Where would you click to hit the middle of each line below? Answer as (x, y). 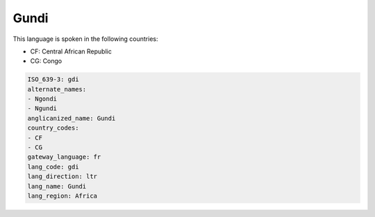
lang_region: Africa (62, 196)
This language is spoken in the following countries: (85, 39)
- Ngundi (42, 108)
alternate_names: (57, 89)
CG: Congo (46, 61)
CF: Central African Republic (71, 51)
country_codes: (53, 128)
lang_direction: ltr (62, 176)
